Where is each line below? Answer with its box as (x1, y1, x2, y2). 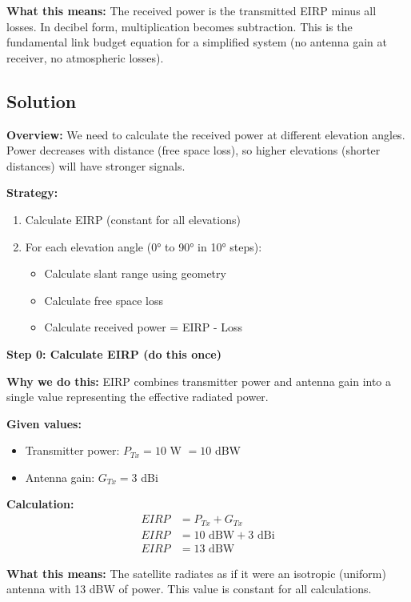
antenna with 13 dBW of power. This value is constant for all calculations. (6, 580, 372, 597)
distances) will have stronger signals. (6, 157, 186, 174)
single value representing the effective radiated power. (6, 388, 269, 405)
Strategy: (6, 184, 58, 201)
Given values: (6, 415, 82, 431)
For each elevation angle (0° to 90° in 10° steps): (25, 238, 262, 255)
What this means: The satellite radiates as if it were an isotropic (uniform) (6, 564, 386, 581)
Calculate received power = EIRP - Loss (44, 319, 243, 335)
